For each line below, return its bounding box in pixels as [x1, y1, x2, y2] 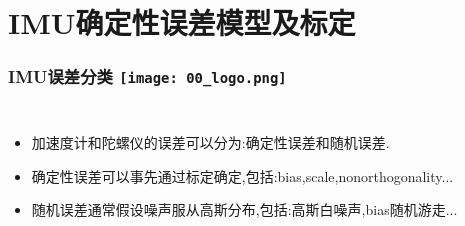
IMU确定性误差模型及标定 [8, 2, 356, 43]
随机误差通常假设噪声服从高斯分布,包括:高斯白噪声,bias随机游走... [31, 199, 458, 220]
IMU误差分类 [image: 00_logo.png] [8, 64, 287, 89]
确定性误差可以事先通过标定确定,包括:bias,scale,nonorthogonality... [31, 165, 454, 186]
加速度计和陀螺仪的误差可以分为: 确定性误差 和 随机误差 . [31, 132, 390, 153]
